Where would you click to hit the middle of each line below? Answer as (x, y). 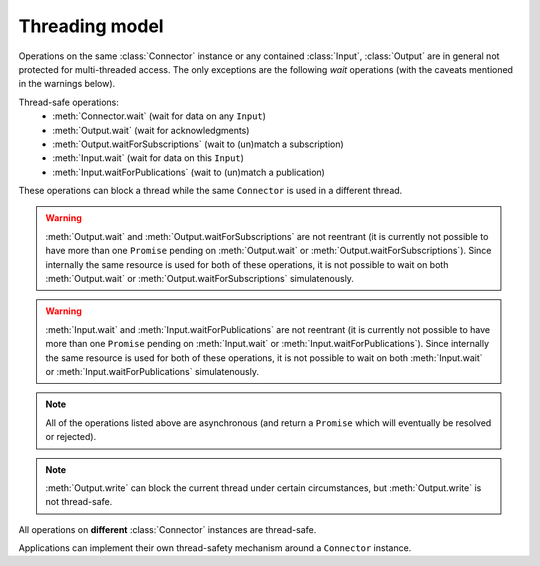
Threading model (91, 26)
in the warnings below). (67, 84)
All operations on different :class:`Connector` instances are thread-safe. (167, 529)
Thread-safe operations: (68, 102)
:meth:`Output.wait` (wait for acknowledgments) (151, 130)
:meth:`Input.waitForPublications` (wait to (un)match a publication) (188, 172)
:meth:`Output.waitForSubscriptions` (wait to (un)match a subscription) (198, 144)
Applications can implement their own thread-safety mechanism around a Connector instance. (215, 548)
